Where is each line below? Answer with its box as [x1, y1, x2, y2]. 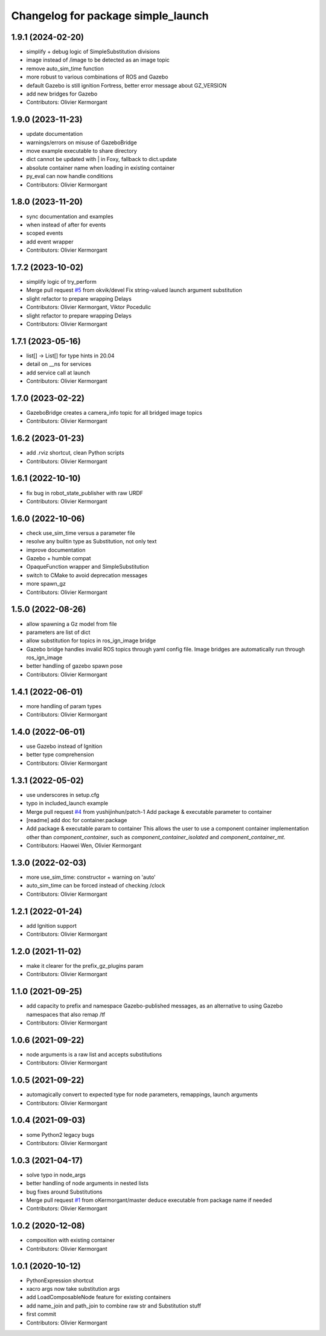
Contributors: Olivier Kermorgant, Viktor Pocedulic [26, 304, 152, 311]
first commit [26, 1311, 57, 1318]
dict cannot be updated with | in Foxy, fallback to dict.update [26, 156, 177, 163]
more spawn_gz [26, 580, 66, 587]
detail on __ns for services [26, 360, 92, 368]
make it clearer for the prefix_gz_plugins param [26, 962, 144, 969]
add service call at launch [26, 369, 91, 376]
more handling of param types [26, 702, 102, 709]
